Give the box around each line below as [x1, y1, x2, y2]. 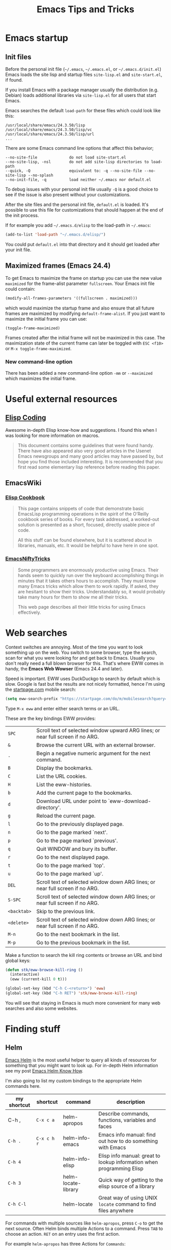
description [116, 1098, 145, 1105]
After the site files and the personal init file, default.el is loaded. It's [5, 201, 149, 207]
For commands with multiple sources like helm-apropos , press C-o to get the [5, 1220, 163, 1226]
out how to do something [98, 1137, 158, 1144]
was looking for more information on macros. [5, 432, 100, 438]
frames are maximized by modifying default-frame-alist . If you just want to [5, 310, 165, 317]
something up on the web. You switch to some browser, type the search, [5, 649, 157, 656]
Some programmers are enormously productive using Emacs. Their [17, 567, 159, 573]
